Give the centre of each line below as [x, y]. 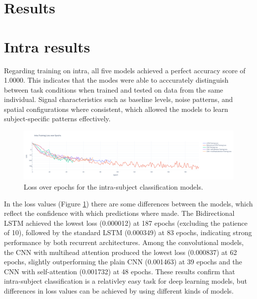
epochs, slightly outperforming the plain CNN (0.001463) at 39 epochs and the [123, 262]
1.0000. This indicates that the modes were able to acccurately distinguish [116, 80]
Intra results [47, 46]
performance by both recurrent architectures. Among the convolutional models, [124, 242]
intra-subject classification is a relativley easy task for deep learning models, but [126, 281]
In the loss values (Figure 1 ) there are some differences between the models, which [128, 203]
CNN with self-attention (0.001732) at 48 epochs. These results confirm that [120, 271]
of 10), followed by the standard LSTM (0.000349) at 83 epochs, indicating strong [128, 232]
